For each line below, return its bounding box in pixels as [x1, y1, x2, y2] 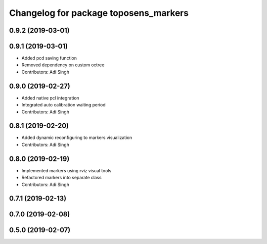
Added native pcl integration [21, 95, 79, 101]
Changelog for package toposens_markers [9, 7, 189, 18]
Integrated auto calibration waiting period [21, 102, 106, 108]
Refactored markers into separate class [21, 175, 102, 181]
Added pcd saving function [21, 55, 77, 61]
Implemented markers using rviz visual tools [21, 167, 112, 173]
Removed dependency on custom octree [21, 62, 105, 68]
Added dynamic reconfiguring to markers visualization [21, 135, 132, 141]
